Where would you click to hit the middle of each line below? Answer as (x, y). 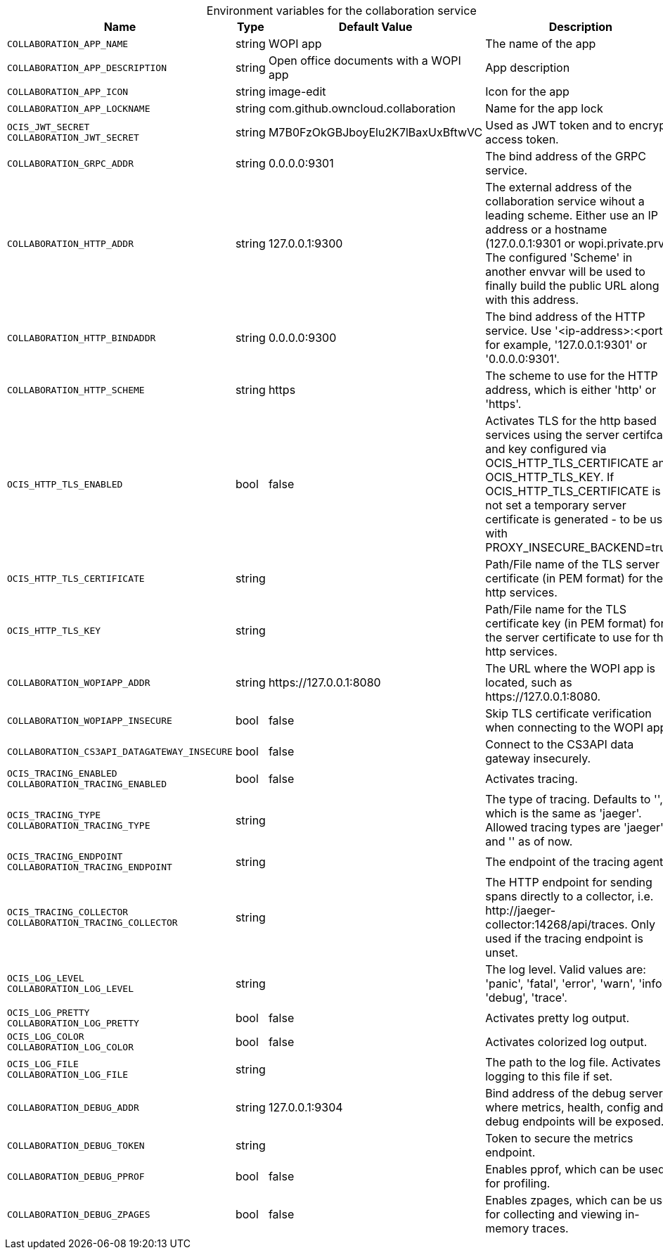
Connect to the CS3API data (560, 744)
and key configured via (546, 449)
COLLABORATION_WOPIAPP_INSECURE (90, 720)
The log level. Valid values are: (566, 969)
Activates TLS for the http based (571, 421)
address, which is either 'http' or (571, 390)
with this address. (532, 300)
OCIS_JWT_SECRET (49, 127)
